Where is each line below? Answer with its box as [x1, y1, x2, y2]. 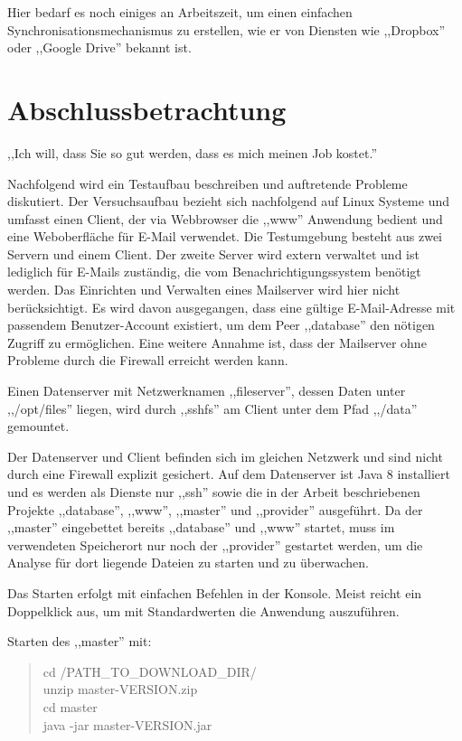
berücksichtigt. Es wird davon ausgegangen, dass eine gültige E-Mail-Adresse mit [7, 297, 456, 316]
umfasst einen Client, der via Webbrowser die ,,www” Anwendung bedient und [7, 209, 443, 228]
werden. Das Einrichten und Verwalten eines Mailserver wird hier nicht [7, 280, 401, 299]
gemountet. [7, 417, 70, 436]
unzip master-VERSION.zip [42, 680, 198, 699]
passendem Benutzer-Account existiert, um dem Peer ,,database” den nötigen [7, 315, 435, 334]
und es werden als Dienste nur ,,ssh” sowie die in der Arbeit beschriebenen [7, 483, 420, 501]
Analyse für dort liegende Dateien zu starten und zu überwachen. [7, 553, 369, 572]
